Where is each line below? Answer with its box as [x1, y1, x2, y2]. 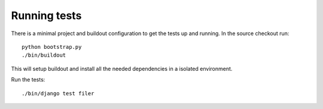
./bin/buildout [22, 52, 66, 59]
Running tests [11, 9, 82, 22]
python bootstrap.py [22, 43, 82, 50]
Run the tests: [11, 76, 45, 83]
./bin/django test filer [22, 90, 95, 96]
